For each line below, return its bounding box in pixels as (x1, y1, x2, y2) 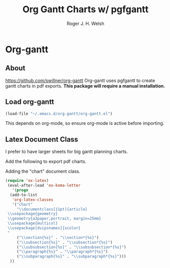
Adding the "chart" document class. (5, 168, 80, 174)
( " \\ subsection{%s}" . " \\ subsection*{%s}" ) (16, 239, 113, 245)
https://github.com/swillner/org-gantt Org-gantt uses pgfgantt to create (5, 77, 155, 84)
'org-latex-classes (12, 197, 53, 202)
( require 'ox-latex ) (5, 178, 49, 183)
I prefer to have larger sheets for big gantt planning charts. (5, 149, 128, 155)
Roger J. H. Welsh (67, 20, 104, 26)
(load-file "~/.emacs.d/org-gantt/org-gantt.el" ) (5, 111, 113, 116)
